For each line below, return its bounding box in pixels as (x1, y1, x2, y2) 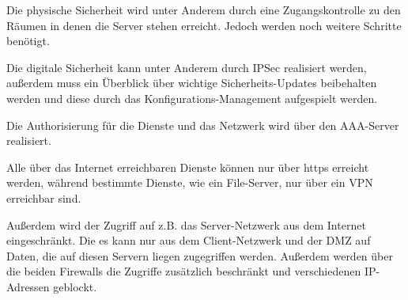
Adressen (6, 278, 50, 294)
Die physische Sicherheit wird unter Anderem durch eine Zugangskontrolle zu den (6, 2, 401, 17)
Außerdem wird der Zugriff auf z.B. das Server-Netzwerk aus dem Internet (6, 216, 366, 233)
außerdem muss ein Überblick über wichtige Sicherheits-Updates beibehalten (6, 74, 377, 91)
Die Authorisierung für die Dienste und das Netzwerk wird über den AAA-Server (6, 116, 399, 133)
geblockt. (53, 278, 97, 294)
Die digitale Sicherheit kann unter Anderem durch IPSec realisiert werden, (6, 59, 367, 75)
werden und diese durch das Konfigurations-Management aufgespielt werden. (6, 89, 378, 106)
